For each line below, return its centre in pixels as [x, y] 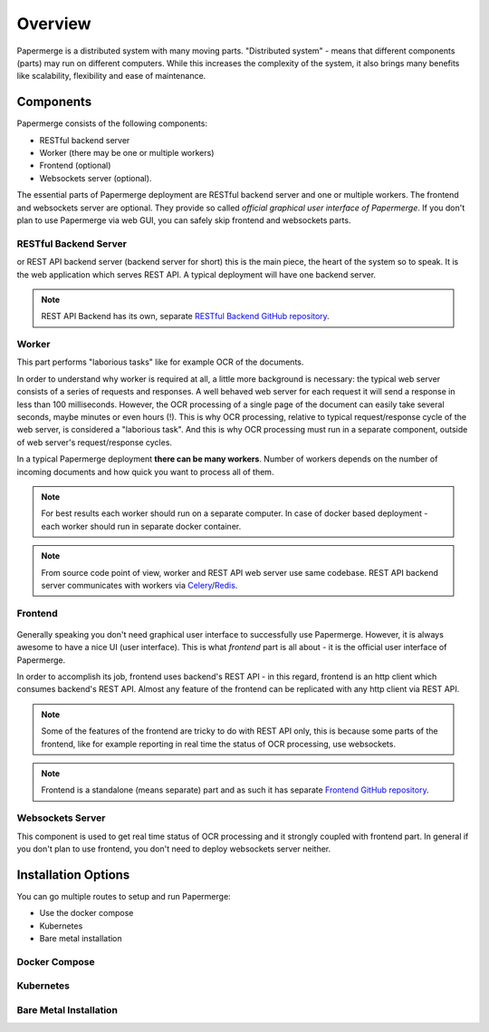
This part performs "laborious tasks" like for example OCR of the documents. [160, 362]
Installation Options [73, 875]
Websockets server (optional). [96, 178]
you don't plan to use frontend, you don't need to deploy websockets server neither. [174, 849]
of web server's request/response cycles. [94, 442]
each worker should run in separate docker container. [141, 526]
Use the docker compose [86, 913]
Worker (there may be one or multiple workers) [127, 153]
